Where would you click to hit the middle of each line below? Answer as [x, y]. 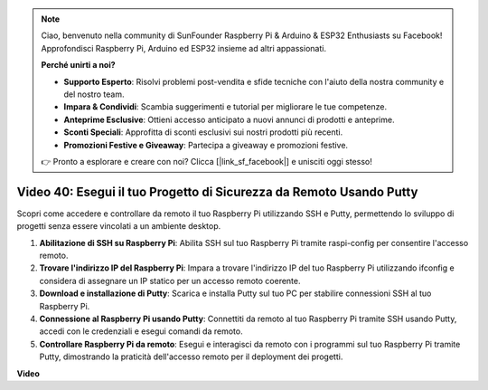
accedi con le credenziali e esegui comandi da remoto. [141, 331]
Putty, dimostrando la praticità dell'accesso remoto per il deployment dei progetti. [191, 357]
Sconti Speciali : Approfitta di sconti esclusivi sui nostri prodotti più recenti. [203, 132]
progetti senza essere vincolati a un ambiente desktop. [119, 226]
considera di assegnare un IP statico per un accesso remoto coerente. [170, 281]
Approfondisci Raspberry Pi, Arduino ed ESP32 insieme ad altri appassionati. [184, 48]
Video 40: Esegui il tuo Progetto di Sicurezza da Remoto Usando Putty [217, 191]
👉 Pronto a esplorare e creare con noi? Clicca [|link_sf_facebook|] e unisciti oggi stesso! [206, 161]
